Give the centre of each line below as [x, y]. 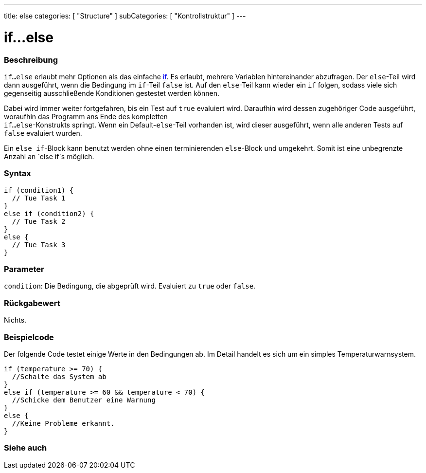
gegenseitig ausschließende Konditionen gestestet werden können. [112, 93]
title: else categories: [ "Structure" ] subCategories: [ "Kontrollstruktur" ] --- [125, 16]
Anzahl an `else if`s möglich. [49, 156]
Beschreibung [31, 60]
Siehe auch [26, 448]
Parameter [24, 269]
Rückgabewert [32, 303]
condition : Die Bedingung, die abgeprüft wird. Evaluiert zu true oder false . [130, 286]
